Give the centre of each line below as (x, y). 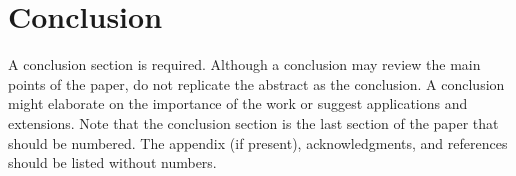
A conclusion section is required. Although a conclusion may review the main (244, 64)
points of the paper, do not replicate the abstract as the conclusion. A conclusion (256, 83)
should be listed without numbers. (112, 162)
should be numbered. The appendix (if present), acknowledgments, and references (258, 142)
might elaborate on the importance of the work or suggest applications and (238, 103)
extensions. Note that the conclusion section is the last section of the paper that (253, 122)
